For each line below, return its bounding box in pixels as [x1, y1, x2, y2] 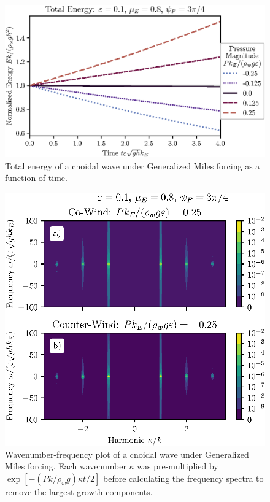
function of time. [5, 171, 67, 184]
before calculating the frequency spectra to [103, 471, 264, 484]
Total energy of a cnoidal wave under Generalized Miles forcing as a [5, 159, 260, 172]
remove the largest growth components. [5, 485, 153, 498]
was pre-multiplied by [137, 460, 218, 473]
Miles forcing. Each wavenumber [5, 460, 126, 473]
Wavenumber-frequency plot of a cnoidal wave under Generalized [5, 447, 249, 460]
